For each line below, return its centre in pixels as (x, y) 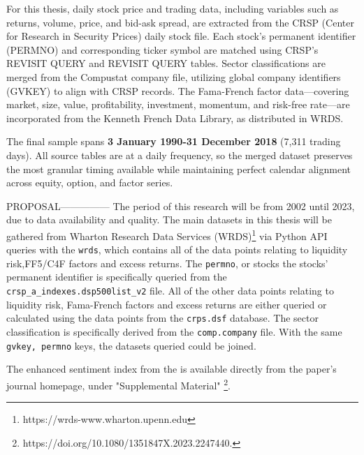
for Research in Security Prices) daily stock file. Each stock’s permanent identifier (181, 36)
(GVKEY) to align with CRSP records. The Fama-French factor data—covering (178, 90)
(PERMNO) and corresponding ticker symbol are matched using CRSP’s (162, 49)
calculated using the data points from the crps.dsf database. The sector (162, 318)
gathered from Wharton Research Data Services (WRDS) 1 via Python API (167, 234)
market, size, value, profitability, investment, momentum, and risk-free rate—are (178, 104)
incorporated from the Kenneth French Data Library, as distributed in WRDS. (175, 118)
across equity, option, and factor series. (90, 182)
